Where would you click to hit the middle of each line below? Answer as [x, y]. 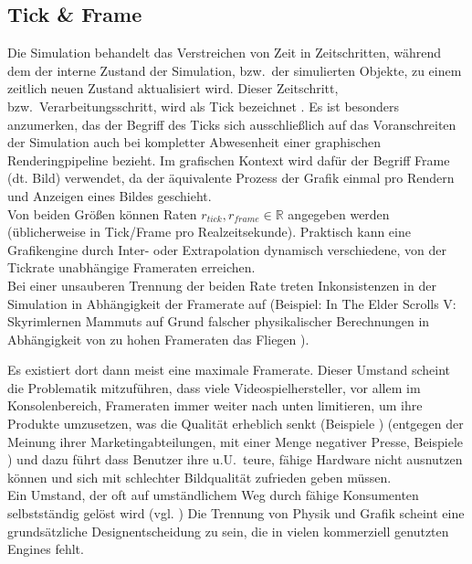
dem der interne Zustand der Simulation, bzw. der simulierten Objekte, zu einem [235, 70]
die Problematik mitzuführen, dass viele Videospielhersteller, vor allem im [214, 387]
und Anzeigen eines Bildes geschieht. [110, 195]
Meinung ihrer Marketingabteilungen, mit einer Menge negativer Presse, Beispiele [236, 441]
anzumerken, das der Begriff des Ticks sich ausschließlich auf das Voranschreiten [232, 124]
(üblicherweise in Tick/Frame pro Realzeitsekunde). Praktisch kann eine [209, 232]
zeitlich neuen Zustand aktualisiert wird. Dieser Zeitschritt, [173, 88]
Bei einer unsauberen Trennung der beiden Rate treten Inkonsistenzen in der [222, 285]
